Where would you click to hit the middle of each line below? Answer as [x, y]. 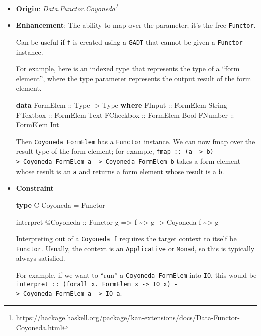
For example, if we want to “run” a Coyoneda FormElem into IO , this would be [136, 275]
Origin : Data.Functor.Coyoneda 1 [67, 7]
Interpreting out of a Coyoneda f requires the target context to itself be [126, 238]
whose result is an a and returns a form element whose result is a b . [120, 171]
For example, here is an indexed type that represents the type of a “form [128, 68]
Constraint [35, 188]
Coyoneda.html [39, 327]
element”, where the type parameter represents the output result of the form [134, 78]
